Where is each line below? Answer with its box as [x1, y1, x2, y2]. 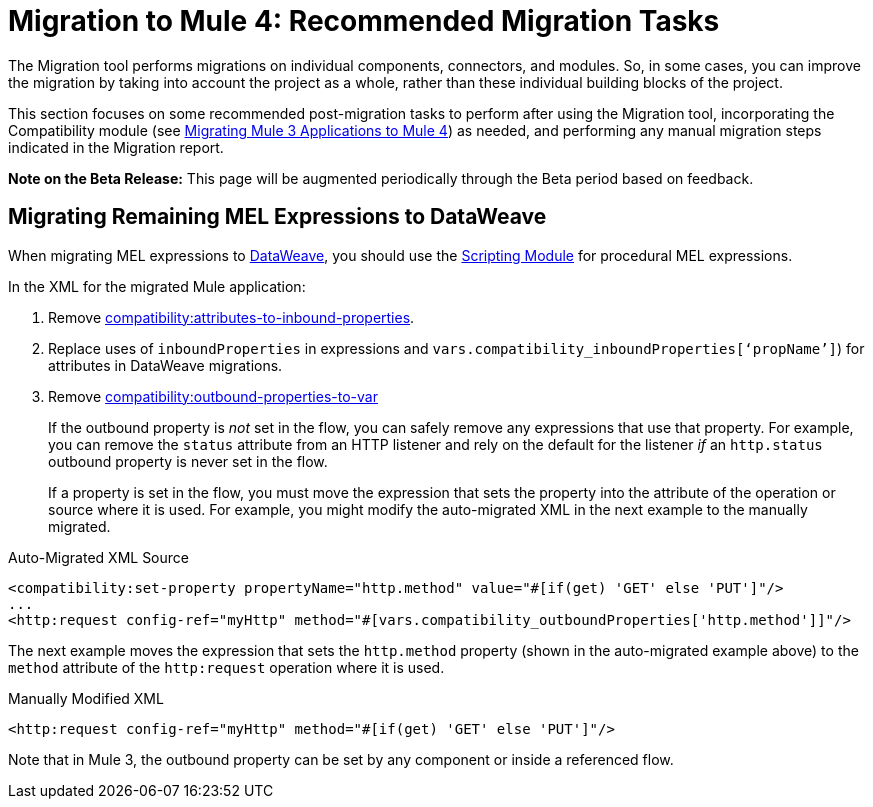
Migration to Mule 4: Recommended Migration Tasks [8, 4, 720, 38]
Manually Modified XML [8, 689, 164, 707]
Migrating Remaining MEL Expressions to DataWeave [8, 204, 547, 230]
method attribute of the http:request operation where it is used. [8, 658, 445, 676]
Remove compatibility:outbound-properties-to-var [48, 387, 378, 405]
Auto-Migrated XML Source [8, 548, 189, 566]
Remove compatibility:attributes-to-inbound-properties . [48, 308, 415, 326]
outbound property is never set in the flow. [48, 452, 328, 470]
